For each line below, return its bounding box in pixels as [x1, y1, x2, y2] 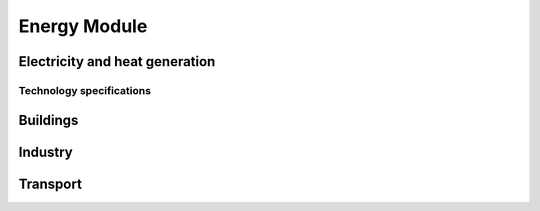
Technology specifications [18, 83, 152, 97]
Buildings [18, 111, 79, 129]
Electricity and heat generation [18, 53, 216, 70]
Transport [18, 175, 82, 192]
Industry [18, 143, 74, 160]
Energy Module [18, 15, 148, 37]
